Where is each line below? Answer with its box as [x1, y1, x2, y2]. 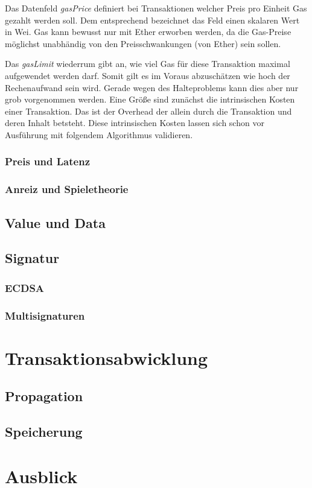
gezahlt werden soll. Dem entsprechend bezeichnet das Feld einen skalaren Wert [5, 13, 300, 26]
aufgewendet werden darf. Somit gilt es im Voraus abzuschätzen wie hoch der [5, 69, 290, 81]
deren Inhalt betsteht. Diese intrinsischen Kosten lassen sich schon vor [5, 116, 264, 129]
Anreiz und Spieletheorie [5, 182, 129, 197]
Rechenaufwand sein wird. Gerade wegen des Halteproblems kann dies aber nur [5, 81, 299, 93]
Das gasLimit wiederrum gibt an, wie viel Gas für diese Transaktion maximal [5, 57, 290, 70]
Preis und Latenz [5, 154, 90, 169]
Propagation [5, 387, 83, 405]
